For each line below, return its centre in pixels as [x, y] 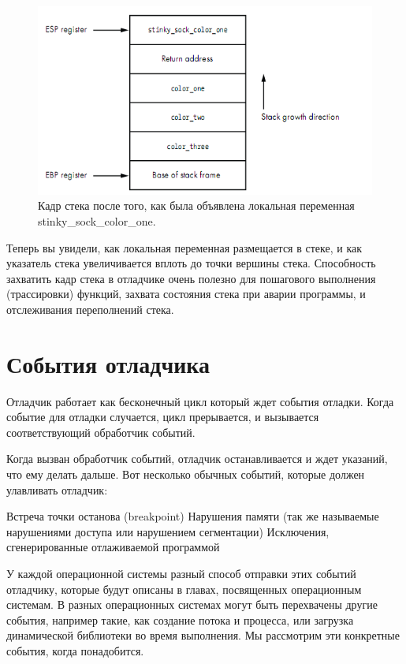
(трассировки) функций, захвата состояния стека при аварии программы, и [186, 294]
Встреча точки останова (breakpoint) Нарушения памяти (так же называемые [193, 516]
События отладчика [108, 363]
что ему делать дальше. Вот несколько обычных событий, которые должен [186, 474]
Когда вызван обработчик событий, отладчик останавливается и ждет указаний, [197, 459]
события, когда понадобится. [75, 650]
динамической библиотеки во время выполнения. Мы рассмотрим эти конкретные [203, 635]
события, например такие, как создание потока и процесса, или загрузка [180, 619]
